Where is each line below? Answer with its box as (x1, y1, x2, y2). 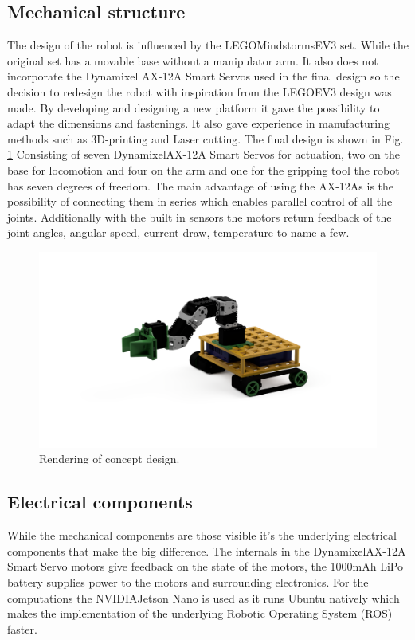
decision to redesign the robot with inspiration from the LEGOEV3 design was (7, 83, 392, 100)
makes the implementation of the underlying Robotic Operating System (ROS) (7, 605, 393, 622)
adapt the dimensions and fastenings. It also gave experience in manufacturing (7, 115, 390, 132)
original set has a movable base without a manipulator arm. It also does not (7, 52, 378, 69)
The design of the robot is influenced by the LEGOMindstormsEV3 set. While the (7, 37, 409, 53)
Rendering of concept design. (39, 450, 180, 467)
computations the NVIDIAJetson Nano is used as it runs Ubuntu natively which (7, 589, 400, 606)
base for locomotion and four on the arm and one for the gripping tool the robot (7, 161, 400, 178)
